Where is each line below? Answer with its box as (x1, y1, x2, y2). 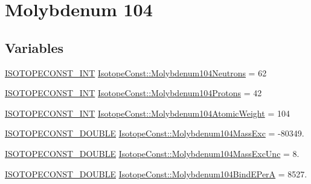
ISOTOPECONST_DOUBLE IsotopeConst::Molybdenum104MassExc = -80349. (5, 127, 304, 140)
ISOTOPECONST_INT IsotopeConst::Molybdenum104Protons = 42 (5, 87, 262, 99)
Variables (5, 38, 64, 57)
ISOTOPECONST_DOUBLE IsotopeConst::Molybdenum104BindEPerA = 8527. (5, 167, 307, 180)
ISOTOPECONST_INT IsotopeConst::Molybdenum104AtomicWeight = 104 (5, 106, 290, 119)
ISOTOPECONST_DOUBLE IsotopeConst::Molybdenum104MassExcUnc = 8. (5, 147, 300, 159)
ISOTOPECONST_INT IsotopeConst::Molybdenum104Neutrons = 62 (5, 66, 267, 79)
